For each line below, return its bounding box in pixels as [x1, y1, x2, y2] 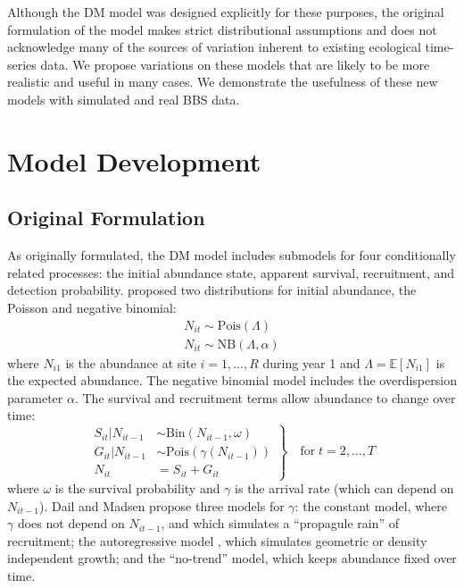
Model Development [7, 142, 261, 179]
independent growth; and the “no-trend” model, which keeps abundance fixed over [7, 549, 457, 567]
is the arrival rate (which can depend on [235, 479, 454, 498]
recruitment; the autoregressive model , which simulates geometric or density [7, 531, 427, 550]
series [7, 55, 37, 73]
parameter [7, 388, 63, 407]
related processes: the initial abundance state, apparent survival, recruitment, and [7, 263, 455, 281]
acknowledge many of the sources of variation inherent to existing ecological [7, 38, 421, 56]
